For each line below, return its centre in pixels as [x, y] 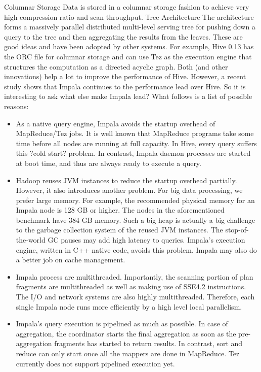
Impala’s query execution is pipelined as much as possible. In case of [122, 324]
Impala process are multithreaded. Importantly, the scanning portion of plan [135, 276]
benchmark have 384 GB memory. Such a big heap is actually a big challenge [136, 219]
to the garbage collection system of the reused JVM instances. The [119, 230]
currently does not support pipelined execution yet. [95, 363]
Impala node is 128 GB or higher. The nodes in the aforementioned [120, 210]
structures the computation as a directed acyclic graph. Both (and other [116, 66]
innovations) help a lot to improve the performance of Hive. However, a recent [125, 76]
